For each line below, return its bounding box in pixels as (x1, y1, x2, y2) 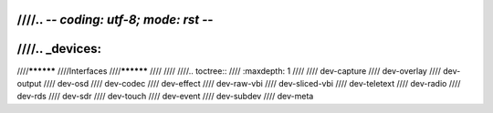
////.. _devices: (16, 41, 102, 56)
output (16, 77, 42, 88)
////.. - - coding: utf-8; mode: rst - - (16, 12, 214, 27)
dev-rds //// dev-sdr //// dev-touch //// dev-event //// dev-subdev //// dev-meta (16, 91, 314, 102)
